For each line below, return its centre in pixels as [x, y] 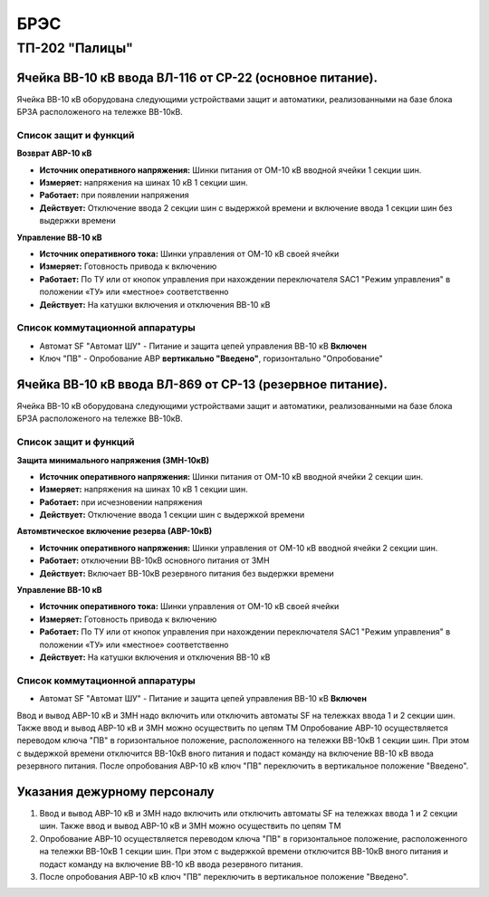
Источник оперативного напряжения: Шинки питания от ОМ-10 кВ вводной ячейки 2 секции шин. [231, 476]
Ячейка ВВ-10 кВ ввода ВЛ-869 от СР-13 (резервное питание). [202, 384]
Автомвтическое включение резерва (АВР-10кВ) [115, 531]
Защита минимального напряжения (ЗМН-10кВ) [113, 460]
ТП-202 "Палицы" [75, 48]
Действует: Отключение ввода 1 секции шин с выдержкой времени [172, 515]
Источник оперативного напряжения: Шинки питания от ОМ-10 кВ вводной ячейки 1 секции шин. [230, 170]
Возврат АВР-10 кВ [54, 153]
